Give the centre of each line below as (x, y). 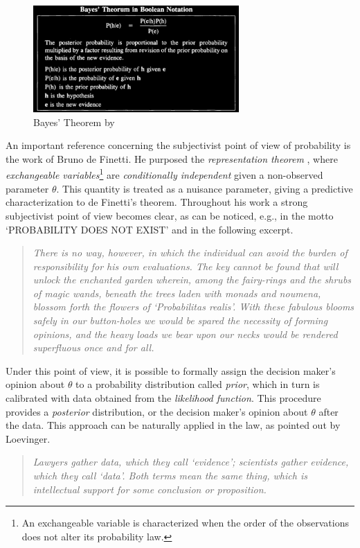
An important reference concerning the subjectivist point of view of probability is (178, 145)
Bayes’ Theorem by (74, 122)
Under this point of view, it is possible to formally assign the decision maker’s (171, 370)
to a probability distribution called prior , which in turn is (198, 384)
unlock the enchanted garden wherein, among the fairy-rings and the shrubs (192, 280)
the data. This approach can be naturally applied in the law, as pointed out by (173, 425)
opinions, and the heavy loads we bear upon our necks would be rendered (185, 334)
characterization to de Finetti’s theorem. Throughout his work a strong (157, 202)
